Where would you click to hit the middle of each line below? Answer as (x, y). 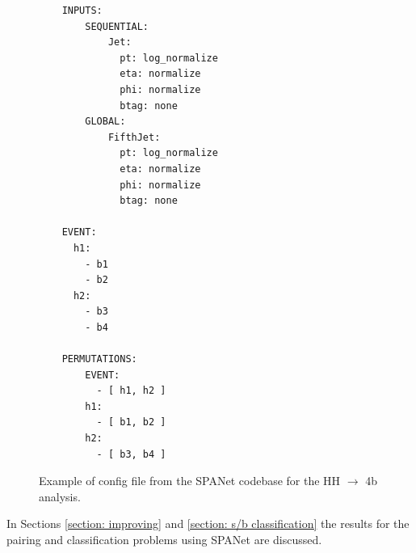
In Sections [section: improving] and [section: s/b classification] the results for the (208, 523)
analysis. (60, 496)
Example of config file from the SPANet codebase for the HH (190, 481)
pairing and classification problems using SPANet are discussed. (164, 539)
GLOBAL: (105, 122)
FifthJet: (134, 137)
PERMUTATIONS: (99, 359)
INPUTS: (82, 11)
